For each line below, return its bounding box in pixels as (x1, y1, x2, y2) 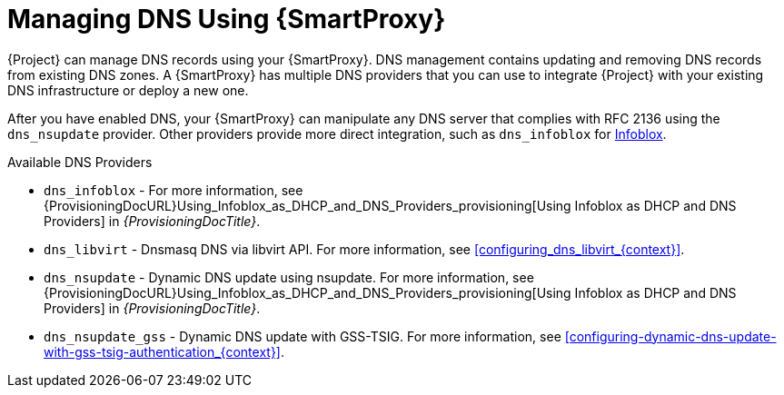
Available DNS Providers (7, 153, 153, 170)
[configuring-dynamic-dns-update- (564, 328, 777, 344)
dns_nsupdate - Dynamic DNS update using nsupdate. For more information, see (44, 269, 534, 285)
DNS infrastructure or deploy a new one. (7, 82, 249, 98)
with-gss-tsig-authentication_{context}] (44, 343, 281, 360)
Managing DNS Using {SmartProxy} (7, 4, 446, 35)
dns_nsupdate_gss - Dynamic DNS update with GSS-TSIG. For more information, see (44, 328, 561, 344)
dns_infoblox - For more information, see (44, 182, 303, 198)
